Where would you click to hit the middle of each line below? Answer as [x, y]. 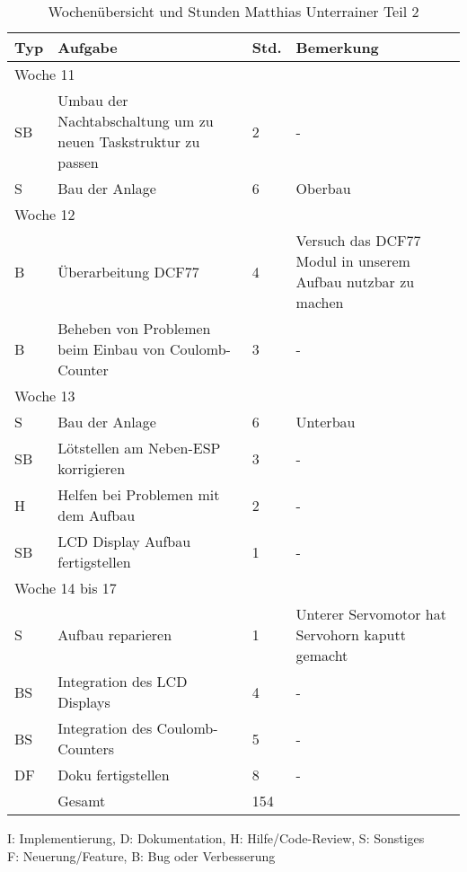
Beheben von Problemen [134, 328]
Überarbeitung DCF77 [128, 271]
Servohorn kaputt [351, 634]
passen [78, 162]
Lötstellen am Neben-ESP [139, 448]
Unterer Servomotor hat [371, 614]
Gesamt [82, 801]
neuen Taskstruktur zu [129, 141]
